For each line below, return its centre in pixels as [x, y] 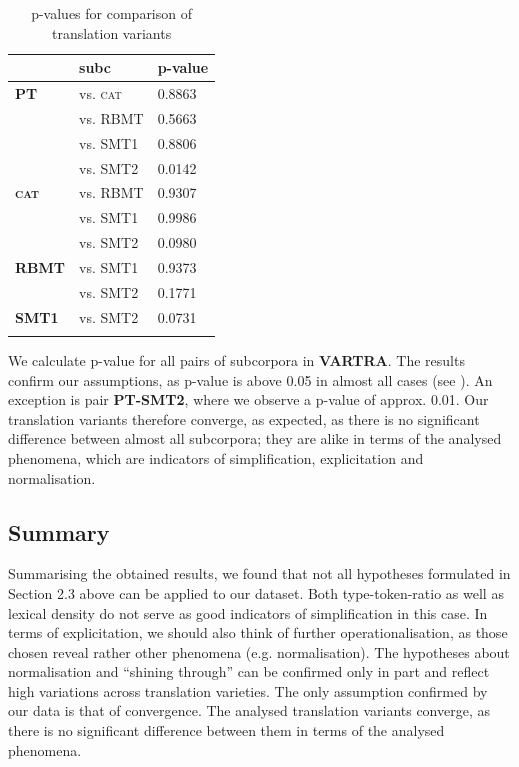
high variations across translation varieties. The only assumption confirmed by [248, 690]
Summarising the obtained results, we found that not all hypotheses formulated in [259, 573]
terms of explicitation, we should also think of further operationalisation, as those [258, 632]
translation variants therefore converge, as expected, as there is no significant [244, 418]
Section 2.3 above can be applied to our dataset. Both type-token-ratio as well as [256, 592]
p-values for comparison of [112, 13]
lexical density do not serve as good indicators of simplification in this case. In [248, 612]
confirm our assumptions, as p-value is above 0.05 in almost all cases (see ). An [250, 379]
